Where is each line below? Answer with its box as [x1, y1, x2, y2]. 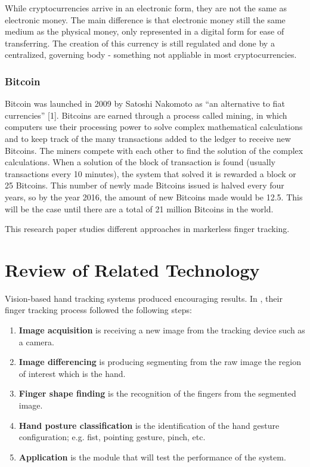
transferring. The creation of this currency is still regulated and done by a [5, 36, 275, 49]
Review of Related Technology [5, 257, 260, 282]
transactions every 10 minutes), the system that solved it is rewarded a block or [5, 167, 296, 180]
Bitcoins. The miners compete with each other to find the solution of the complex [5, 144, 303, 156]
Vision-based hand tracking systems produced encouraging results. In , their [5, 292, 283, 304]
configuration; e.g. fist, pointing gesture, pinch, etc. [18, 431, 206, 443]
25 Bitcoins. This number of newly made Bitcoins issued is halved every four [5, 179, 284, 191]
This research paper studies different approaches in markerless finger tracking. [5, 222, 290, 235]
